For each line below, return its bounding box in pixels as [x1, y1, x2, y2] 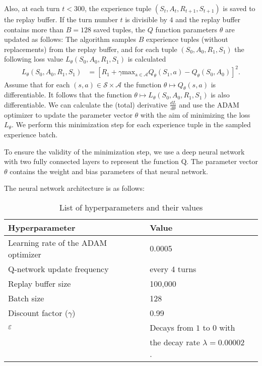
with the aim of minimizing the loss [140, 109, 250, 120]
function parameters [155, 24, 218, 34]
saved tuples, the [93, 24, 146, 34]
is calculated [127, 54, 166, 64]
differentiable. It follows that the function [4, 89, 132, 100]
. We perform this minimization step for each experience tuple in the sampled [11, 119, 251, 130]
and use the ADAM [179, 99, 239, 110]
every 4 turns [150, 263, 196, 275]
